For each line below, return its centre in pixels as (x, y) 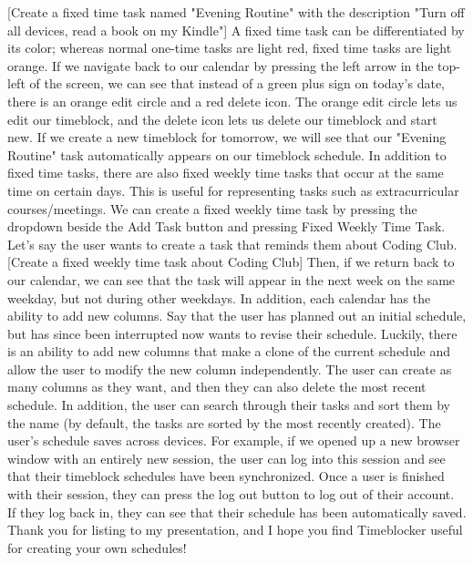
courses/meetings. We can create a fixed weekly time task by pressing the (212, 208)
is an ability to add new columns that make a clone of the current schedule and (229, 351)
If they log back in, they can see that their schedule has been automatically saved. (237, 512)
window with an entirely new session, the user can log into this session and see (226, 458)
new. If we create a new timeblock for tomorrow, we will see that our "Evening (227, 137)
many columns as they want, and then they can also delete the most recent (217, 387)
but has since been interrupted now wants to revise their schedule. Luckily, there (232, 333)
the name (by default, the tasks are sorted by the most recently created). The (224, 422)
